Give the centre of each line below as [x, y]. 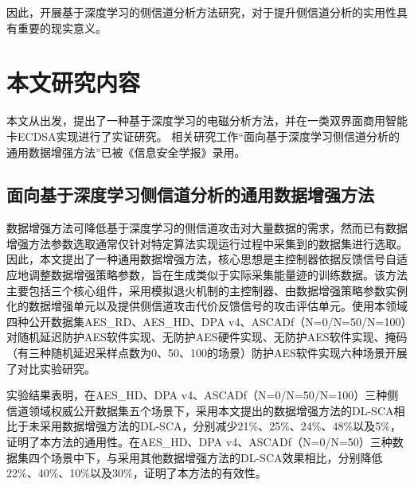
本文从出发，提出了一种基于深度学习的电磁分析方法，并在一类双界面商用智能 [207, 121]
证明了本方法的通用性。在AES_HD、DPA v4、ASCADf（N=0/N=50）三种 [199, 442]
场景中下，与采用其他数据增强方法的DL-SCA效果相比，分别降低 [217, 457]
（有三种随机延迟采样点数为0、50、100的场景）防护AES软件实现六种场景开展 [207, 353]
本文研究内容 [74, 82]
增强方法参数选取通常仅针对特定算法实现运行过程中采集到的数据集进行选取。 [207, 243]
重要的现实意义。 [62, 27]
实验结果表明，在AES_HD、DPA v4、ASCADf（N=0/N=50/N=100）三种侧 [203, 395]
